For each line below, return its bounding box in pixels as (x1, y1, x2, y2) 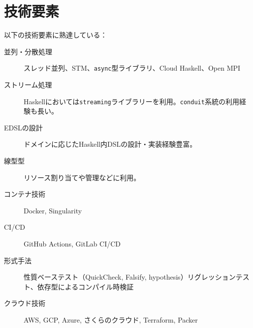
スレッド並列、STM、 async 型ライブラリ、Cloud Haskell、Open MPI (24, 63, 241, 73)
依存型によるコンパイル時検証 (37, 281, 134, 291)
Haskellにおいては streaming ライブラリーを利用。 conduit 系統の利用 (24, 96, 239, 106)
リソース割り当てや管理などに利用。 (24, 172, 141, 182)
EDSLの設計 (4, 122, 43, 132)
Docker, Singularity (24, 205, 82, 215)
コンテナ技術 (4, 189, 45, 199)
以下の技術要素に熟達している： (4, 30, 107, 40)
